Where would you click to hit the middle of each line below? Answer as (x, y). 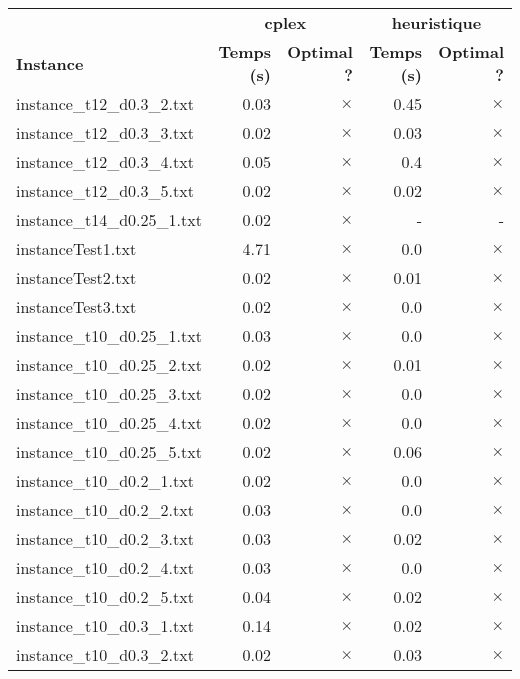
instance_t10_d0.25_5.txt (109, 451)
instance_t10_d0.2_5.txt (105, 596)
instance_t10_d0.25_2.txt (109, 364)
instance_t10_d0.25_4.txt (109, 422)
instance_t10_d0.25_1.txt (109, 335)
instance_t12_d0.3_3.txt (105, 132)
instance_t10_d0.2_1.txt (105, 480)
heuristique (436, 22)
